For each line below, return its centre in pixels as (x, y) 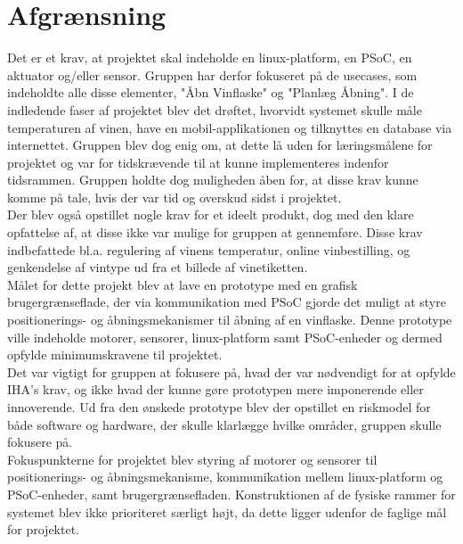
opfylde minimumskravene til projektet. (115, 354)
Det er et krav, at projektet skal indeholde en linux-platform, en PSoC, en (210, 58)
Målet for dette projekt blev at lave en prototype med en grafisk (183, 284)
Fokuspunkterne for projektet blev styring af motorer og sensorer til (192, 459)
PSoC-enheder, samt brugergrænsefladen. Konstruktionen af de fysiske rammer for (231, 494)
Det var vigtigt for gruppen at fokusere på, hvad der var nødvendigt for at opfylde (231, 371)
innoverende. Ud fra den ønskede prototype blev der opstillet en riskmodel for (219, 407)
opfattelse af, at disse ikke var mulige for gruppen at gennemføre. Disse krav (215, 232)
